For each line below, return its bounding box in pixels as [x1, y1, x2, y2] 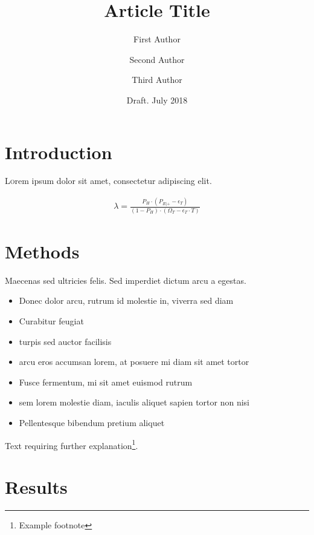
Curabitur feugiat [19, 315, 84, 327]
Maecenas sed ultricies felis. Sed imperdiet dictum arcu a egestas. [5, 274, 246, 286]
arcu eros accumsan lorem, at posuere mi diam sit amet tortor [19, 355, 249, 368]
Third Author [132, 73, 182, 86]
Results [5, 474, 68, 499]
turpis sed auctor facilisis [19, 335, 112, 347]
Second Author [129, 53, 185, 65]
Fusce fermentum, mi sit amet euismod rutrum [19, 375, 193, 388]
